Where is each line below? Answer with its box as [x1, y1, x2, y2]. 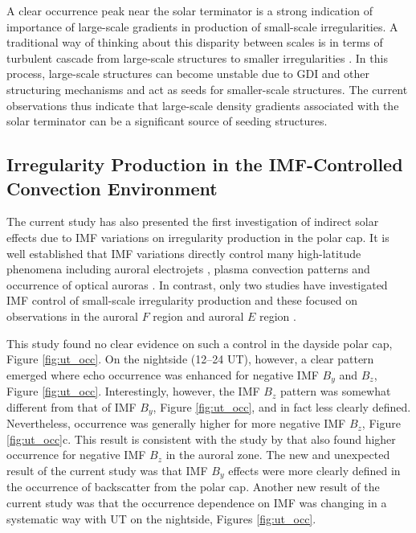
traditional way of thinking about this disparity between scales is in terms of [6, 34, 383, 51]
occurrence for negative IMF [6, 446, 146, 463]
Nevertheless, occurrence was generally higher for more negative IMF [6, 415, 346, 432]
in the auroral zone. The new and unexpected [165, 446, 390, 463]
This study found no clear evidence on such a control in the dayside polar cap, [6, 334, 393, 351]
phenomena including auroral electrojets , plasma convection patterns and [6, 260, 370, 277]
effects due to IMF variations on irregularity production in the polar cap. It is [6, 228, 389, 245]
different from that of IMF [6, 398, 137, 415]
